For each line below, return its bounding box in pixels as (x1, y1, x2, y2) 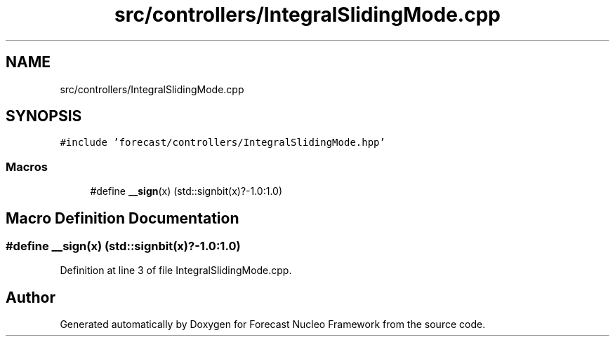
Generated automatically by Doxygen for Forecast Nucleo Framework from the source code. (60, 318, 486, 331)
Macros (6, 159, 48, 174)
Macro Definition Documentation (6, 209, 239, 227)
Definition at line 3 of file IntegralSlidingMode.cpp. (60, 264, 292, 277)
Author (6, 288, 55, 306)
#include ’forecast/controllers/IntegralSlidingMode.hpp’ (60, 137, 385, 149)
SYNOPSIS (6, 107, 82, 125)
